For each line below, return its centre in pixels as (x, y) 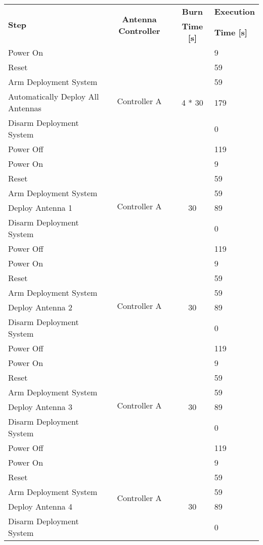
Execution (234, 11)
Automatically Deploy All (54, 96)
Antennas (25, 108)
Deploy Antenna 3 (40, 407)
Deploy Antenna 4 (40, 506)
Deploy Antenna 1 (40, 208)
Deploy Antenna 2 (40, 307)
